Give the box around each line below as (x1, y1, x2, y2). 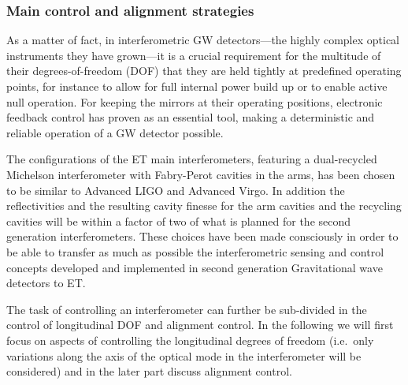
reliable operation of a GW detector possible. (6, 124, 224, 140)
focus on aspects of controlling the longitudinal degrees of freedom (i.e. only (6, 331, 374, 348)
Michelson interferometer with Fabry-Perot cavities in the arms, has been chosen (6, 166, 395, 182)
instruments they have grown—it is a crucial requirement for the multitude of (6, 47, 381, 63)
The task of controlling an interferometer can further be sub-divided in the (6, 301, 367, 317)
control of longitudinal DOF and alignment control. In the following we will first (6, 316, 394, 333)
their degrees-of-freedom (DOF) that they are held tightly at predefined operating (6, 62, 402, 79)
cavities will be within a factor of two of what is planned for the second (6, 212, 351, 229)
